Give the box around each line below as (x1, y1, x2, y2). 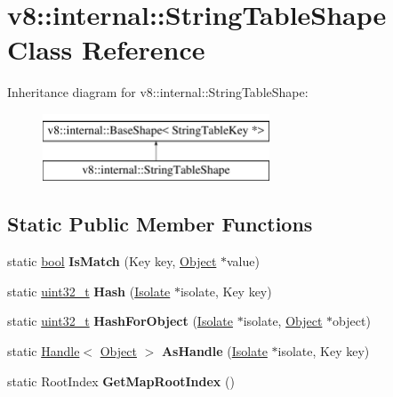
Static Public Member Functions (7, 210, 313, 238)
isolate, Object (243, 312, 323, 330)
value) (227, 252, 260, 271)
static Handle (7, 342, 80, 361)
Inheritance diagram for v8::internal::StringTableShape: (7, 83, 309, 101)
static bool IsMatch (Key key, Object (7, 252, 217, 271)
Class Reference (7, 31, 205, 68)
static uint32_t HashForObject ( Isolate (7, 312, 233, 330)
